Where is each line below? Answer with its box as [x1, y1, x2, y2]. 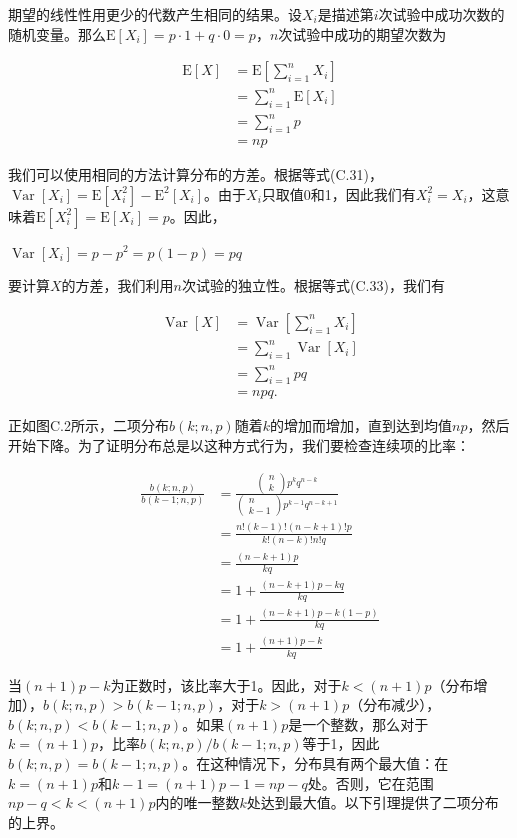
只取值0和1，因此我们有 [261, 183, 416, 204]
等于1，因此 [302, 733, 380, 754]
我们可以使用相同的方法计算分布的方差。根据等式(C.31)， [8, 163, 383, 184]
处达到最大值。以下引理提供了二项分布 [246, 792, 499, 813]
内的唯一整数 [155, 792, 240, 813]
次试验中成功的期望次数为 [278, 23, 447, 44]
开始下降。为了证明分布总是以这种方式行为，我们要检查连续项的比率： [8, 435, 470, 455]
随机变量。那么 [8, 23, 106, 44]
